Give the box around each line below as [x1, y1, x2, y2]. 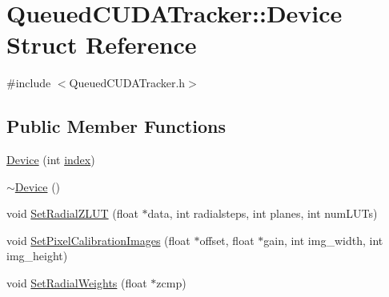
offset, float [199, 231, 255, 248]
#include [6, 74, 51, 91]
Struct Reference [6, 28, 197, 61]
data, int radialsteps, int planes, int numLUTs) [147, 205, 378, 222]
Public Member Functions [6, 114, 226, 138]
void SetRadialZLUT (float [6, 205, 138, 222]
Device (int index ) [6, 151, 95, 168]
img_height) [6, 247, 68, 264]
